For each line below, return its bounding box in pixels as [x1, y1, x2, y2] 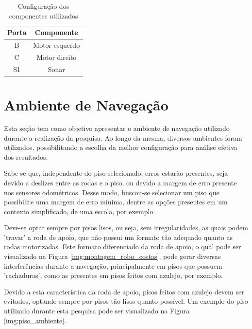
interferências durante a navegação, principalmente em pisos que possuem [4, 260, 222, 271]
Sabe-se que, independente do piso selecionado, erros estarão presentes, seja [4, 168, 228, 178]
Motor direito [36, 52, 77, 62]
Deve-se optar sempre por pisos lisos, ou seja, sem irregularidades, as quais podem [4, 222, 248, 233]
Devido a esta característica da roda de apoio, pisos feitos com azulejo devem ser [4, 286, 244, 296]
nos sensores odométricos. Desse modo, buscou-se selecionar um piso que [4, 187, 219, 197]
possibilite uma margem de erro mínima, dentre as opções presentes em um [4, 197, 228, 207]
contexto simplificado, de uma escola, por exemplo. [4, 206, 155, 216]
